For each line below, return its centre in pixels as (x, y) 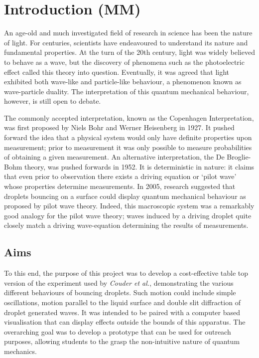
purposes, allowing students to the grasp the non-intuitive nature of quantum (122, 341)
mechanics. (20, 351)
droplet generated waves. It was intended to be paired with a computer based (122, 312)
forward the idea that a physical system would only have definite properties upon (128, 137)
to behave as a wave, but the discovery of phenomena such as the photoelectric (124, 62)
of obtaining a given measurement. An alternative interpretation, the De (114, 157)
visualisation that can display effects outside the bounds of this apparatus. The (125, 322)
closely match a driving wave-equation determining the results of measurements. (126, 225)
